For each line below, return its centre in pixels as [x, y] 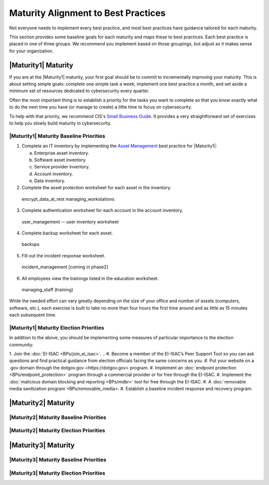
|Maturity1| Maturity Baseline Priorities [57, 136]
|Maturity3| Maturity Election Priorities [57, 473]
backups [31, 244]
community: [21, 345]
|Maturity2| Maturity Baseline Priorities [58, 417]
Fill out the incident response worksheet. [64, 255]
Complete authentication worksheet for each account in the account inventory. [102, 210]
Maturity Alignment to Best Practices [87, 13]
